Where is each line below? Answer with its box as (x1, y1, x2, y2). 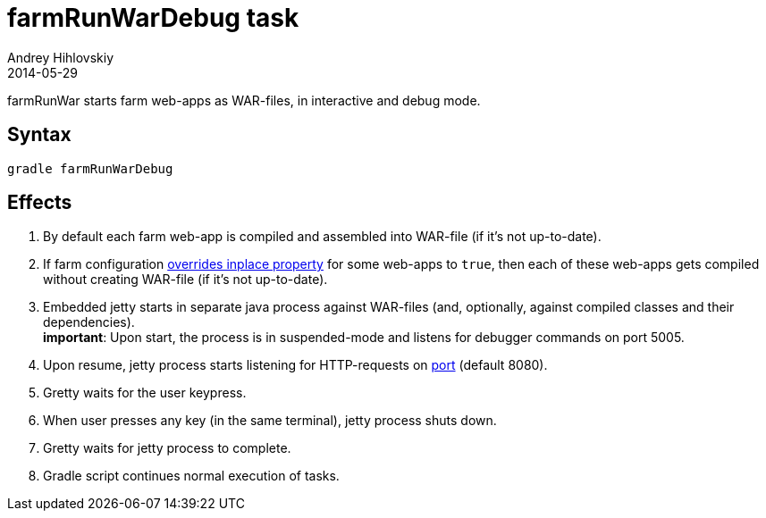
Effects (7, 191, 72, 214)
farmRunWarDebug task (7, 3, 299, 33)
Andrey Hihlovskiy (7, 49, 114, 65)
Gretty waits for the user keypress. (43, 385, 247, 401)
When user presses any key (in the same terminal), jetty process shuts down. (43, 413, 497, 429)
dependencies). (43, 314, 135, 330)
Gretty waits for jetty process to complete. (43, 440, 291, 456)
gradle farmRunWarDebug (7, 161, 173, 176)
